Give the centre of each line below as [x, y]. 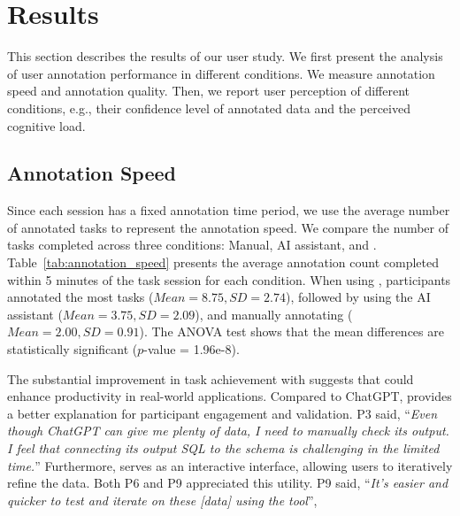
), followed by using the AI [358, 297]
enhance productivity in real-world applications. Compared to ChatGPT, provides [230, 396]
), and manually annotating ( [274, 314]
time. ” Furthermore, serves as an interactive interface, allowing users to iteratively [230, 465]
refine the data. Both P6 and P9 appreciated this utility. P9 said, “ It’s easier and [228, 483]
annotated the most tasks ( [80, 297]
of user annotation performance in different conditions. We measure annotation [221, 73]
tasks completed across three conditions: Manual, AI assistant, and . [192, 245]
